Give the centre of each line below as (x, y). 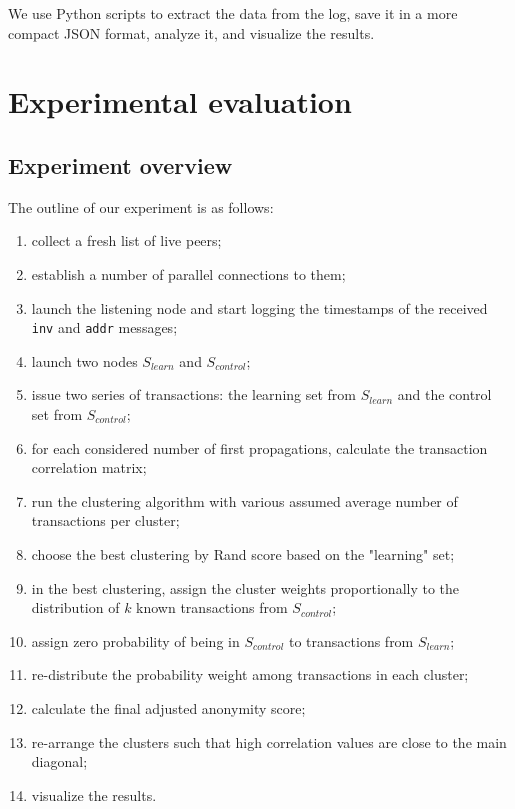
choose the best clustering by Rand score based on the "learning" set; (243, 553)
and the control (444, 394)
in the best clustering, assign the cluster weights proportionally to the (245, 587)
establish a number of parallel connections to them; (188, 273)
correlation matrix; (89, 467)
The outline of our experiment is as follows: (141, 206)
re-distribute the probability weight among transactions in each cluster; (250, 674)
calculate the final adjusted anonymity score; (168, 707)
